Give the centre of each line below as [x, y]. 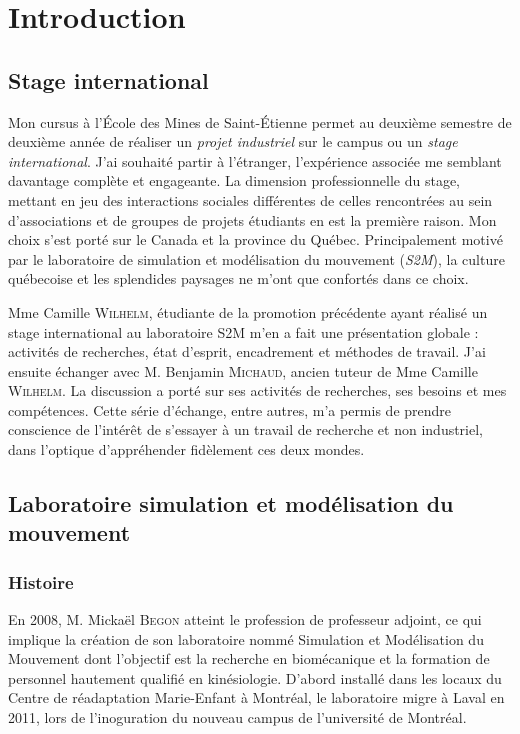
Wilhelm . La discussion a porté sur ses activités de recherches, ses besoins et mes [257, 390]
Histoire [41, 581]
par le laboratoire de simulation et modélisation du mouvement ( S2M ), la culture [256, 258]
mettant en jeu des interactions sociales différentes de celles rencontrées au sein [250, 199]
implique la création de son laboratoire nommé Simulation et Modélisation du [246, 638]
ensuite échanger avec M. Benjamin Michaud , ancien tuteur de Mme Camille [243, 370]
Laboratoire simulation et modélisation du [231, 503]
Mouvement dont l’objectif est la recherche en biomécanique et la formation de [249, 658]
